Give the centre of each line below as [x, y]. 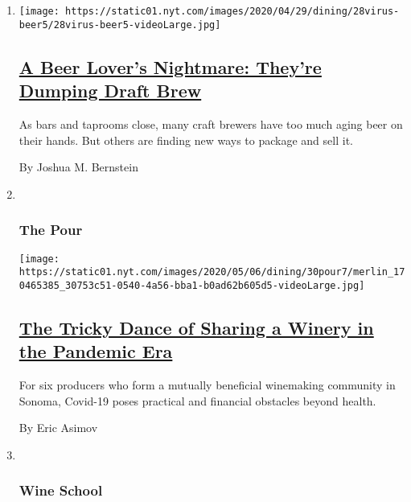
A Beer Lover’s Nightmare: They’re [170, 66]
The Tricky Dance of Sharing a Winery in [196, 327]
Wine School [61, 490]
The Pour [51, 230]
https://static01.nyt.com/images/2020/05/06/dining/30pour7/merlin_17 [212, 272]
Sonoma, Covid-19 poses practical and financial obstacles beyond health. [197, 400]
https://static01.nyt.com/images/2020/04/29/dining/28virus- [232, 11]
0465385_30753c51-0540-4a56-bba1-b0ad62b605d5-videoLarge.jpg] [192, 285]
